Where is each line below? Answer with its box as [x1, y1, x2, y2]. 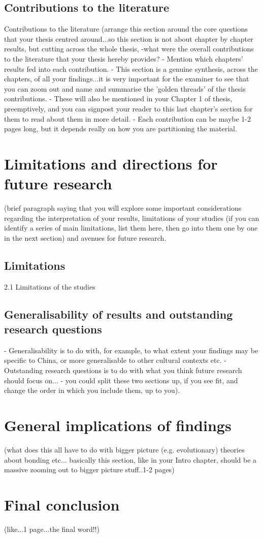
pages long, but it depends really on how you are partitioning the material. [4, 123, 237, 134]
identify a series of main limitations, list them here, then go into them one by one [4, 222, 258, 233]
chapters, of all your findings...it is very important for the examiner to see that [4, 73, 249, 84]
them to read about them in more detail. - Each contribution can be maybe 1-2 [4, 113, 251, 124]
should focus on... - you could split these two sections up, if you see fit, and [4, 375, 238, 385]
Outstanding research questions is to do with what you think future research [4, 365, 242, 375]
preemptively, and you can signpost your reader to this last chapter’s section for [4, 103, 253, 114]
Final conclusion [4, 494, 120, 515]
